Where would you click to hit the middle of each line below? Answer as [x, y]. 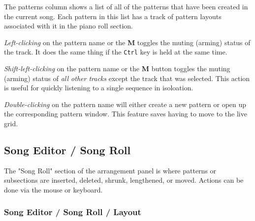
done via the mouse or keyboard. [53, 189]
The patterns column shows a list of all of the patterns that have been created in [126, 6]
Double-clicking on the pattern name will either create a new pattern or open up [125, 104]
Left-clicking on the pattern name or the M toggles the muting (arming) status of [127, 42]
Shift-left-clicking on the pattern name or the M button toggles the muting [117, 69]
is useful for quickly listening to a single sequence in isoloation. [99, 88]
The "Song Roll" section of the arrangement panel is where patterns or [110, 170]
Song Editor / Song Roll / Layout [73, 211]
